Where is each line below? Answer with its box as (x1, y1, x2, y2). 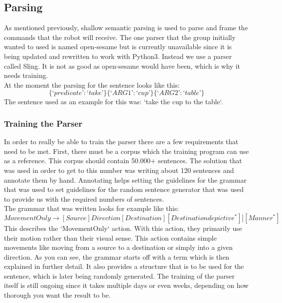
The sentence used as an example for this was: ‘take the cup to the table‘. (4, 96, 223, 107)
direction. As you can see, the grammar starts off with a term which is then (4, 251, 229, 262)
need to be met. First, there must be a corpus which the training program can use (4, 146, 249, 156)
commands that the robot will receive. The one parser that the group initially (4, 32, 236, 42)
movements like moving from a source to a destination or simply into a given (4, 242, 233, 252)
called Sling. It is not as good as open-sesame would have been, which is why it (4, 60, 240, 71)
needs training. (4, 70, 48, 80)
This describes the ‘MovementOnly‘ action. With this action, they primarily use (4, 223, 242, 233)
